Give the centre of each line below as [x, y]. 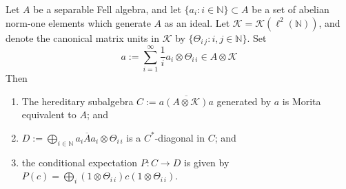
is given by [206, 162]
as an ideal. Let [197, 22]
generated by [244, 101]
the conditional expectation [80, 162]
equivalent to [49, 114]
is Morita [302, 101]
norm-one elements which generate [78, 22]
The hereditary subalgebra [78, 101]
